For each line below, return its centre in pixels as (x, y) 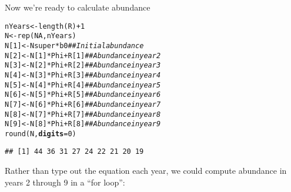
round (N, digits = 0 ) (41, 134)
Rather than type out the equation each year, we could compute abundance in (146, 171)
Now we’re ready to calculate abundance (78, 7)
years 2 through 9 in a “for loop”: (65, 182)
